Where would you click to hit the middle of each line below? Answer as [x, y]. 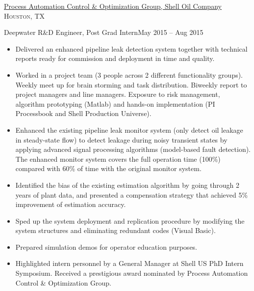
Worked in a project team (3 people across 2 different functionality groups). [129, 74]
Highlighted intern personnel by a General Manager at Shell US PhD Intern [129, 263]
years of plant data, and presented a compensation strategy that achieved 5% [132, 194]
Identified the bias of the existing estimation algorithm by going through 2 [127, 185]
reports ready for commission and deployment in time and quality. [115, 58]
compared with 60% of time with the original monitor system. [108, 168]
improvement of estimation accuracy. [71, 204]
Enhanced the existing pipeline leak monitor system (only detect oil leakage [129, 130]
